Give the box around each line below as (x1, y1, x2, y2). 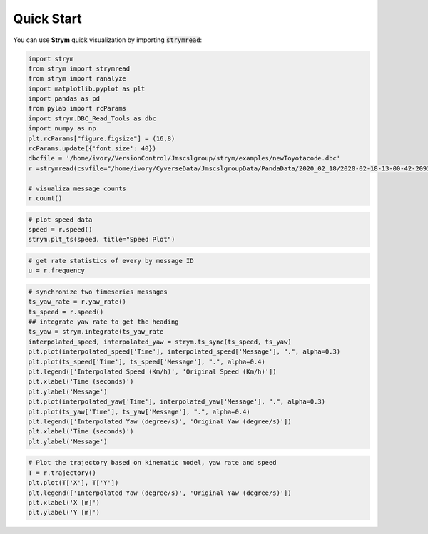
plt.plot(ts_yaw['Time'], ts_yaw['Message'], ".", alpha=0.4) (28, 407, 250, 416)
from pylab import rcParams (28, 104, 126, 113)
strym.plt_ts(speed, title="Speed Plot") (28, 235, 175, 244)
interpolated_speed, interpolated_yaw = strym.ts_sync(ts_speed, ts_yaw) (28, 337, 292, 346)
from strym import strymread (28, 64, 131, 73)
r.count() (28, 195, 63, 202)
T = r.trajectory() (28, 468, 96, 477)
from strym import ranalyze (28, 75, 126, 83)
